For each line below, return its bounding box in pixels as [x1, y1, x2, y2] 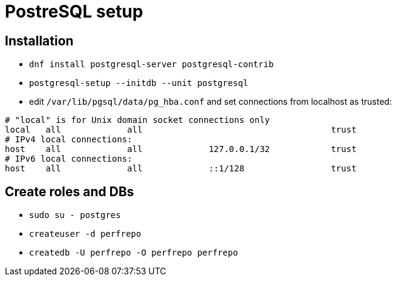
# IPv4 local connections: [5, 134, 132, 145]
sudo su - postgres [29, 210, 121, 220]
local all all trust [5, 125, 357, 135]
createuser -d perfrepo [29, 229, 141, 239]
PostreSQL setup [5, 1, 143, 22]
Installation [5, 33, 74, 48]
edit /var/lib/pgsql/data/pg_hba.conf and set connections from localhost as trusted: [29, 96, 392, 107]
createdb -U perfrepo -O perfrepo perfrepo [29, 248, 238, 258]
